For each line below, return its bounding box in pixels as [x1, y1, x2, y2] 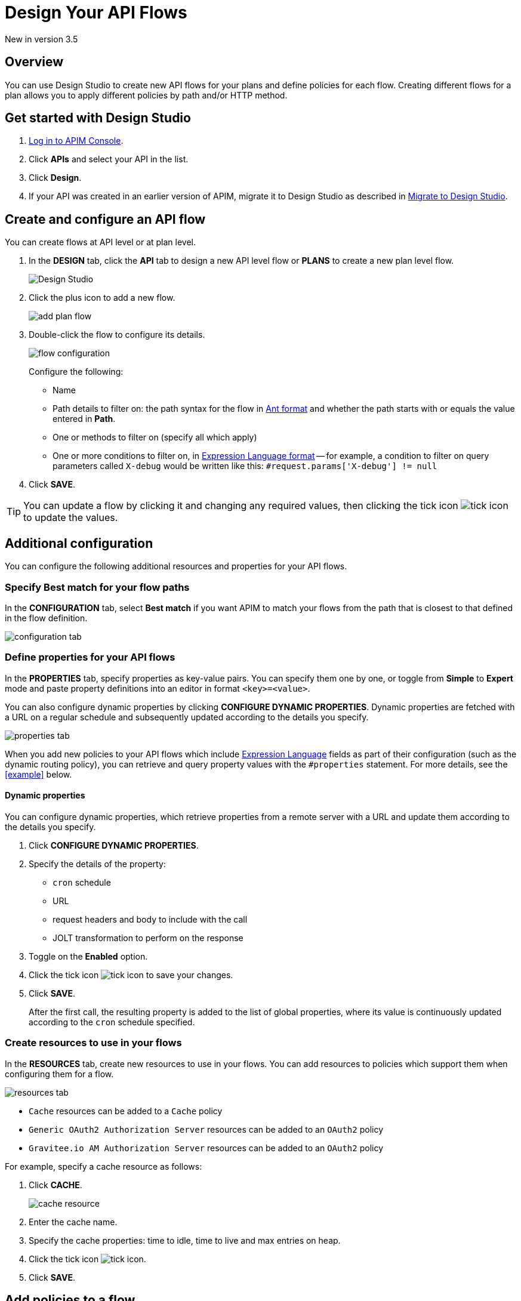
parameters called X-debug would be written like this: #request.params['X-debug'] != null [53, 461, 437, 471]
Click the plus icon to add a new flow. [29, 292, 175, 303]
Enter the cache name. [29, 1216, 118, 1227]
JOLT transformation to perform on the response [53, 932, 243, 943]
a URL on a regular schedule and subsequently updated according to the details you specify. [5, 711, 369, 722]
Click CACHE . [29, 1179, 82, 1190]
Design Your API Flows [5, 2, 187, 23]
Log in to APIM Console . [29, 135, 124, 146]
